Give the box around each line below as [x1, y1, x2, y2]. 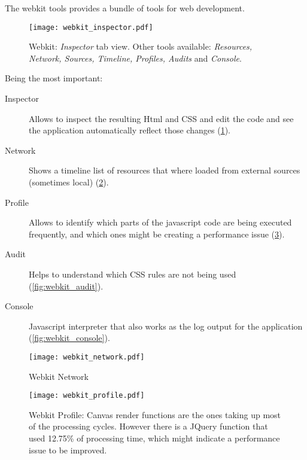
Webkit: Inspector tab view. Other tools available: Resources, [29, 40, 253, 53]
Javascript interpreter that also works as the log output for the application [29, 319, 303, 332]
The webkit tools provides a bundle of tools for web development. [5, 2, 245, 14]
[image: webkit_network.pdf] [29, 352, 145, 361]
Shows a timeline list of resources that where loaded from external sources [29, 164, 300, 176]
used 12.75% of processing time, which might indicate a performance [29, 432, 280, 444]
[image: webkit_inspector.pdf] [29, 23, 153, 32]
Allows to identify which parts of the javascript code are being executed [29, 216, 292, 229]
